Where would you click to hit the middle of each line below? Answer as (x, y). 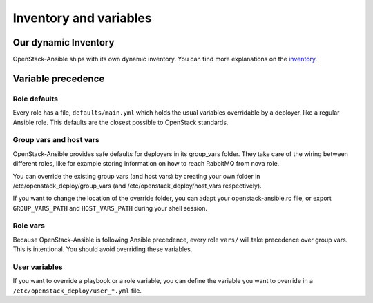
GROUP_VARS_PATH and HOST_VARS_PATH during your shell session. (110, 208)
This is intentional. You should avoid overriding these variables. (103, 249)
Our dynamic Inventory (64, 42)
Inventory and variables (82, 18)
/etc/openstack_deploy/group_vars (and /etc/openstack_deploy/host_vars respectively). (137, 186)
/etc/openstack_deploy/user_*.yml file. (77, 291)
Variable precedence (59, 78)
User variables (38, 267)
